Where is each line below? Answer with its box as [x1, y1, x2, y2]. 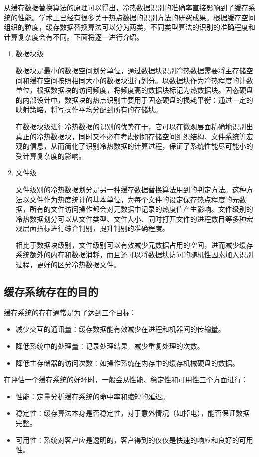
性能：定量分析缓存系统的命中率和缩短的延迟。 [15, 391, 169, 401]
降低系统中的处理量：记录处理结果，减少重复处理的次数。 [15, 341, 204, 351]
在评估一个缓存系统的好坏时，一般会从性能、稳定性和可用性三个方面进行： [4, 374, 248, 385]
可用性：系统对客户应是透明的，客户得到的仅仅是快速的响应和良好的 [15, 434, 239, 445]
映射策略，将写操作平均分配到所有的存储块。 [15, 104, 162, 115]
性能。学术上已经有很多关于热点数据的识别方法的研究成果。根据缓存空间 [17, 12, 255, 22]
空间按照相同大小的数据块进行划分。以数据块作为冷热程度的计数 [43, 75, 253, 85]
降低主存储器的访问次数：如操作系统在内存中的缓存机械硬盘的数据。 [15, 357, 239, 368]
